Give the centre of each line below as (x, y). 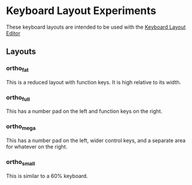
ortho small (20, 162)
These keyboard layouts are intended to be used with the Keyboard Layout (96, 27)
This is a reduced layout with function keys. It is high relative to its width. (94, 82)
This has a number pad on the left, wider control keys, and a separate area (96, 141)
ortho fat (18, 69)
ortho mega (21, 127)
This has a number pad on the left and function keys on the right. (84, 111)
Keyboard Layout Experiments (81, 11)
